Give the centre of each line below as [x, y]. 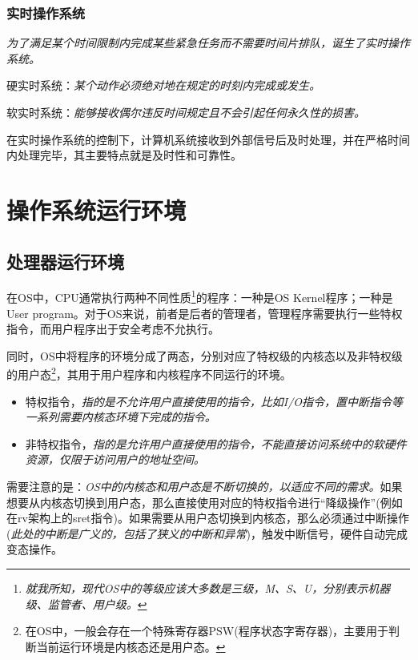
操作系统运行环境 [96, 209]
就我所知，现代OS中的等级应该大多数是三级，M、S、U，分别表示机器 [208, 588]
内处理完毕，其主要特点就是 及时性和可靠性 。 [124, 155]
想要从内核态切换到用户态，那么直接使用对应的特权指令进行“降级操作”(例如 [205, 502]
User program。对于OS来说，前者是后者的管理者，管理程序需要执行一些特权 [205, 313]
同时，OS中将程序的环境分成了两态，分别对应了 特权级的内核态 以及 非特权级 [205, 355]
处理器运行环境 [65, 261]
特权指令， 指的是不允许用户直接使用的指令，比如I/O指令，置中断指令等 [214, 401]
